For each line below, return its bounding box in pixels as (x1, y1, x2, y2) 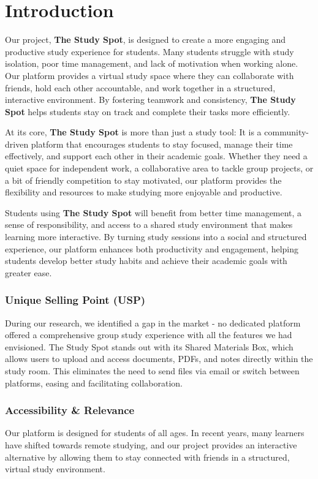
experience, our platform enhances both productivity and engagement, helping (5, 242, 299, 255)
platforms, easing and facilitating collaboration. (5, 376, 183, 389)
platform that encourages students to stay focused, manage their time (31, 137, 293, 150)
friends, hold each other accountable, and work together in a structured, (5, 81, 276, 94)
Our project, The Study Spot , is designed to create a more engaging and (5, 33, 286, 46)
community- (264, 126, 309, 138)
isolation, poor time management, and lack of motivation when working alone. (5, 57, 298, 70)
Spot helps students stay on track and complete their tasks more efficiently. (5, 105, 290, 118)
